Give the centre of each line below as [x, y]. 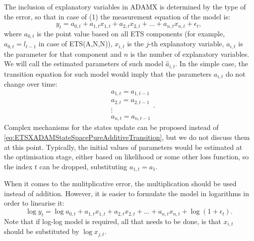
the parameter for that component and [63, 54]
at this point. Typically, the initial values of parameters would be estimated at [123, 147]
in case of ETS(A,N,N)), [75, 44]
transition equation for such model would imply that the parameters [108, 73]
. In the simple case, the [212, 63]
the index [18, 166]
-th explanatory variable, [187, 44]
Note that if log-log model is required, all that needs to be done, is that [113, 221]
